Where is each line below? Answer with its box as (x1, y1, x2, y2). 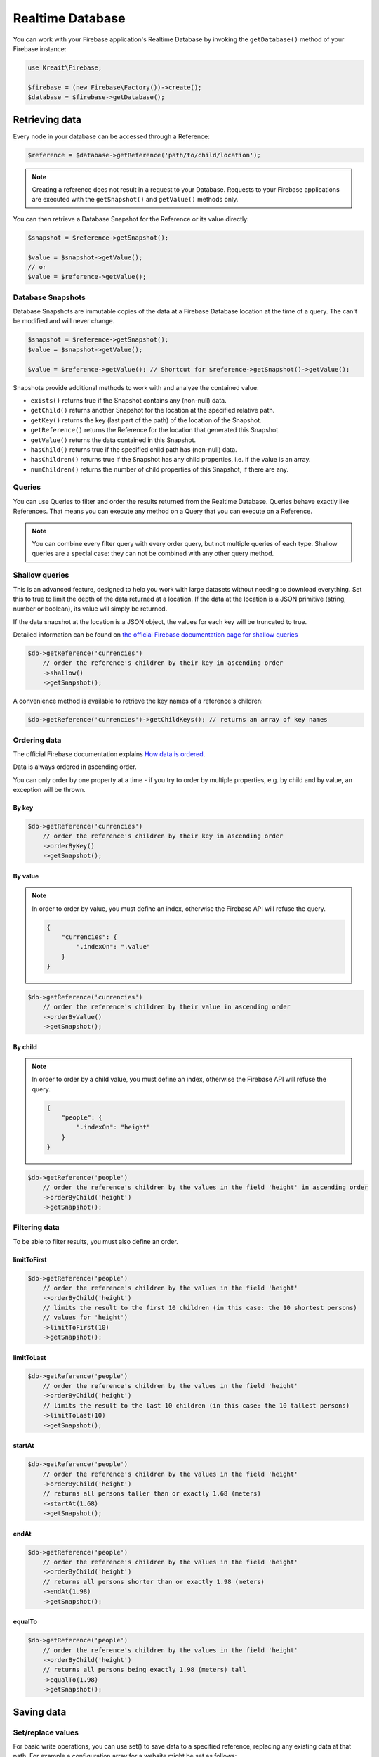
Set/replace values (13, 1727, 79, 1737)
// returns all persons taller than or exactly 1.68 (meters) (42, 1490, 261, 1498)
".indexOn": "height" (76, 1123, 151, 1132)
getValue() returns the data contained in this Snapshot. (30, 436, 197, 444)
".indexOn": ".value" (76, 942, 151, 951)
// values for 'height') (42, 1314, 128, 1321)
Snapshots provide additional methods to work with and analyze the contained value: (13, 383, 259, 391)
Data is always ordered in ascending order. (13, 763, 137, 771)
